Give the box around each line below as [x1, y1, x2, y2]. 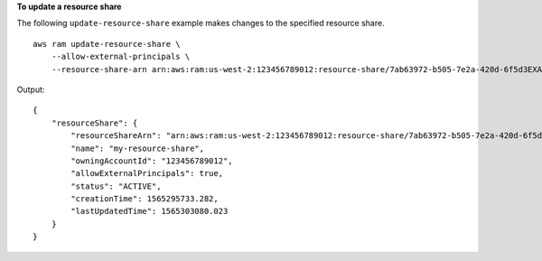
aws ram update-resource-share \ [33, 39, 181, 49]
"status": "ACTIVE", [70, 181, 162, 191]
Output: [16, 84, 45, 95]
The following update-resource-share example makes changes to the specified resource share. [16, 18, 385, 29]
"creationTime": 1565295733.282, [70, 194, 219, 204]
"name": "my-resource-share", [70, 143, 205, 154]
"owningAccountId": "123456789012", [70, 155, 234, 166]
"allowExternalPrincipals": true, [70, 168, 224, 179]
